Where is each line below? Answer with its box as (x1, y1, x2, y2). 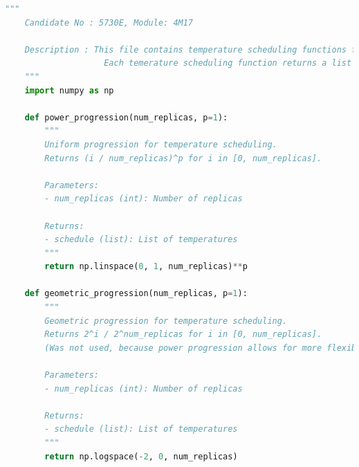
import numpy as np (24, 85, 114, 95)
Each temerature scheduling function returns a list (104, 58, 352, 68)
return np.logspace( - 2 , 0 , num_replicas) (44, 451, 238, 461)
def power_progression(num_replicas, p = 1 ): (24, 112, 228, 122)
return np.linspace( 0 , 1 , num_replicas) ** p (44, 262, 248, 272)
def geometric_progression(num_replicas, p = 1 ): (24, 289, 248, 299)
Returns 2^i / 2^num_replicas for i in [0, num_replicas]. (44, 329, 322, 340)
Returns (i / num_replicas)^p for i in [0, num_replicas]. (44, 153, 322, 163)
